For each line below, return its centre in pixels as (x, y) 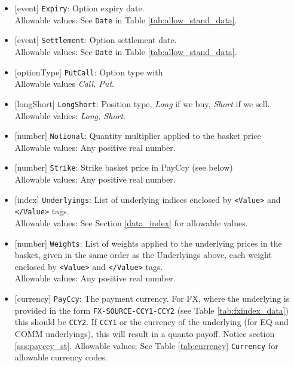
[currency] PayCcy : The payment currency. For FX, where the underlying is (152, 298)
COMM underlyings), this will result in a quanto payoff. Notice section (145, 333)
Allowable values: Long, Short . (70, 115)
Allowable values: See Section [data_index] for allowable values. (131, 222)
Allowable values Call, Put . (64, 84)
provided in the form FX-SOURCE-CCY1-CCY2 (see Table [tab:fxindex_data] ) (152, 310)
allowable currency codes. (61, 357)
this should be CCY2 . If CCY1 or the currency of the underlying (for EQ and (151, 322)
